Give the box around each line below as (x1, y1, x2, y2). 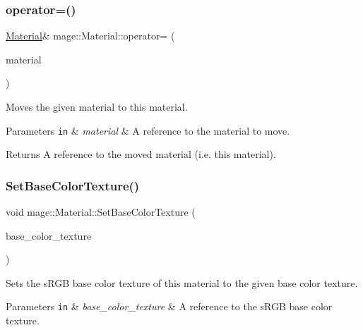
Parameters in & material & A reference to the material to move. (6, 123, 290, 137)
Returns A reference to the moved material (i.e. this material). (6, 147, 276, 161)
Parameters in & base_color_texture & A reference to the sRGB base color (6, 299, 333, 314)
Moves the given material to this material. (6, 99, 188, 114)
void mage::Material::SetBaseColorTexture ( (6, 204, 196, 219)
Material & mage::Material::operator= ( (6, 28, 175, 43)
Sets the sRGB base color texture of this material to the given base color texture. (6, 275, 358, 290)
